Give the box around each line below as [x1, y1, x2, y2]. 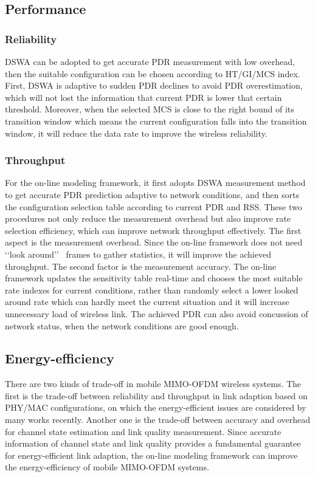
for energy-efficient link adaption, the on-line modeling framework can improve [5, 448, 298, 461]
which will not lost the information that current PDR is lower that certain [5, 91, 282, 103]
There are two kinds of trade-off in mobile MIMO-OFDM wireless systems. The [5, 377, 302, 390]
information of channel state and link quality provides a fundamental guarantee [5, 437, 301, 450]
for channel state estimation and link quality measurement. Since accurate [5, 425, 282, 438]
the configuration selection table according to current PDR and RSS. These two [5, 200, 302, 213]
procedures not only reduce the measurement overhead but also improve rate [5, 212, 291, 225]
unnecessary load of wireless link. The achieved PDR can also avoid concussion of [5, 307, 308, 320]
